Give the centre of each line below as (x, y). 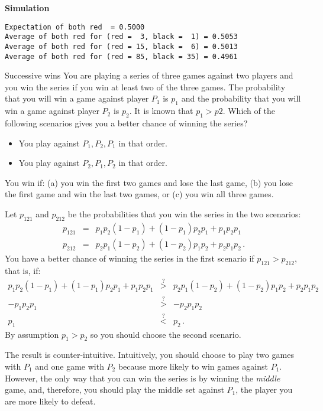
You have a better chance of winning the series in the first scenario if (130, 258)
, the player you (264, 389)
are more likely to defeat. (50, 401)
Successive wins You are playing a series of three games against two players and (149, 75)
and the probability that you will (241, 98)
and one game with (70, 366)
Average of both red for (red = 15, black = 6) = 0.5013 (121, 46)
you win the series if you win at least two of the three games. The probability (145, 87)
